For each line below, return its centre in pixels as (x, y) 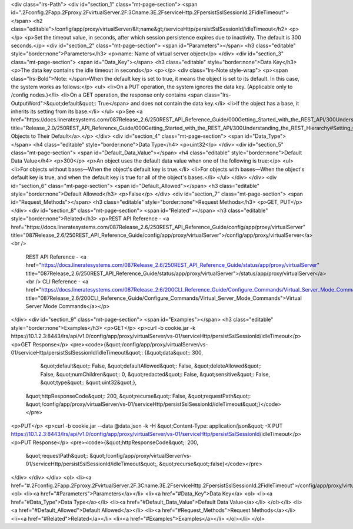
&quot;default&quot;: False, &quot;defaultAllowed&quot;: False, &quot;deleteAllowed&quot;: (151, 366)
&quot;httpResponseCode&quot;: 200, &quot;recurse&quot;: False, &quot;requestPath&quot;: (138, 396)
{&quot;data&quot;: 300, (174, 353)
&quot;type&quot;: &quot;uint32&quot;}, (89, 382)
